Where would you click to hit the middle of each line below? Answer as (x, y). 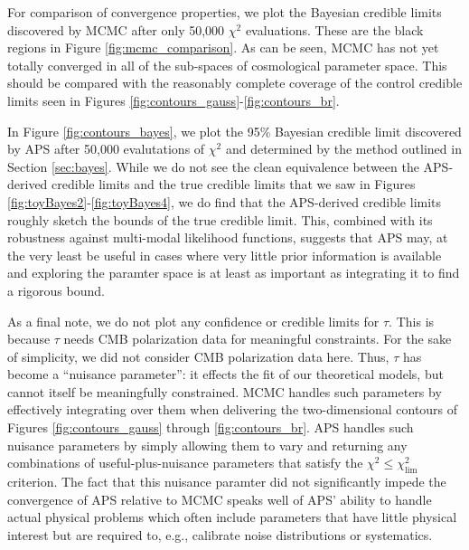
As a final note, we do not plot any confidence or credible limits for (193, 321)
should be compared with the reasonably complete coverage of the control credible (235, 83)
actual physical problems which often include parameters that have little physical (232, 517)
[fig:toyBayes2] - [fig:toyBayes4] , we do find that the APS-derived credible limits (225, 201)
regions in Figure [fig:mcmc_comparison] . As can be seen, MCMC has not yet (223, 47)
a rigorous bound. (56, 290)
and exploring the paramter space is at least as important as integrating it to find (234, 273)
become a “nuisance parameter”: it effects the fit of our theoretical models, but (225, 374)
